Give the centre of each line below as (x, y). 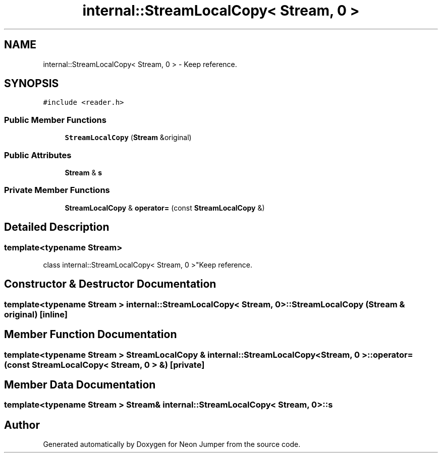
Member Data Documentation (80, 385)
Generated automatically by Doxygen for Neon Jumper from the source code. (172, 444)
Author (22, 425)
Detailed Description (57, 227)
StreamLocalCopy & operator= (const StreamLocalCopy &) (165, 208)
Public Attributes (38, 155)
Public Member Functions (55, 120)
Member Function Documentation (91, 335)
